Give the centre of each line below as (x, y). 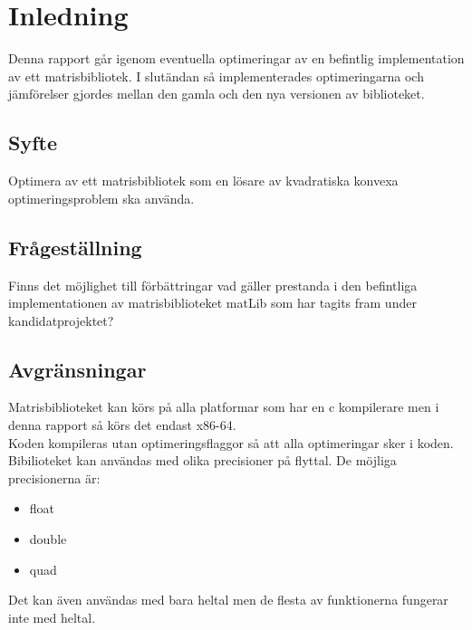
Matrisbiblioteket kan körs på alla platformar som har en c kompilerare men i (224, 407)
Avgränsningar (77, 369)
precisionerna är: (54, 477)
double (48, 539)
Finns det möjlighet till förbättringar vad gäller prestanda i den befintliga (213, 285)
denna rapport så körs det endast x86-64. (122, 425)
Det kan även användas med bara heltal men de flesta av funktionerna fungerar (228, 600)
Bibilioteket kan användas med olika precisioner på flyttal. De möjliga (202, 460)
